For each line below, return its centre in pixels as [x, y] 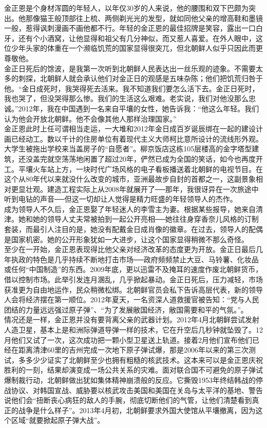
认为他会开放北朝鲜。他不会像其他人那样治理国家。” [90, 118]
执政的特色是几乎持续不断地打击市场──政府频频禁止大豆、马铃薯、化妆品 [135, 259]
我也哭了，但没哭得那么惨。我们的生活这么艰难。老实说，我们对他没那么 [126, 98]
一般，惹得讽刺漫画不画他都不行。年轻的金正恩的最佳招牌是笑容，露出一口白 [133, 28]
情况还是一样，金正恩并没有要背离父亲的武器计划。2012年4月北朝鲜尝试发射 [132, 319]
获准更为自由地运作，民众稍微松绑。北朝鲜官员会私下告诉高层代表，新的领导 [133, 289]
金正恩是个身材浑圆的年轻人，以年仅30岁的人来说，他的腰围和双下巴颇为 [126, 8]
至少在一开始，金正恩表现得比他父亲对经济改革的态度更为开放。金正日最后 [130, 249]
